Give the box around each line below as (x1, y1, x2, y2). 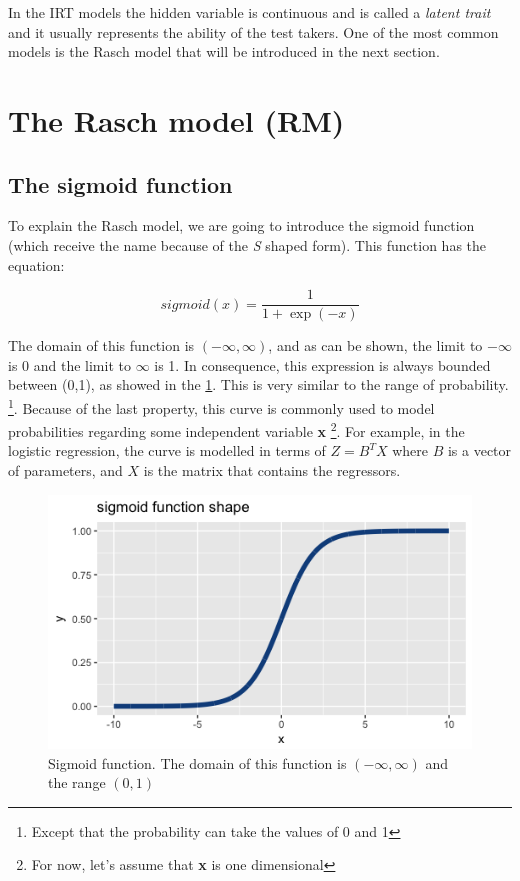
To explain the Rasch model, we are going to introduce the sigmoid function (8, 215, 475, 236)
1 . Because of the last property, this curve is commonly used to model (8, 394, 435, 418)
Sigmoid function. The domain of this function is (48, 752, 347, 773)
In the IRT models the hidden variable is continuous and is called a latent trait (8, 2, 491, 22)
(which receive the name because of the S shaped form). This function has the (8, 234, 487, 255)
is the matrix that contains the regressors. (143, 460, 401, 481)
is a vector (447, 440, 512, 461)
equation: (8, 254, 65, 275)
